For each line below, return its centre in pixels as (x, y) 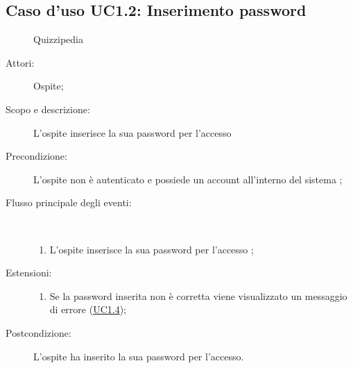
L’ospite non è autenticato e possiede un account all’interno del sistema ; (188, 179)
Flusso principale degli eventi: (69, 202)
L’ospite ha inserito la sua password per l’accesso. (139, 356)
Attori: (20, 62)
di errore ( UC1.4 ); (88, 309)
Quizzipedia (58, 39)
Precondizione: (36, 156)
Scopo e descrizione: (48, 109)
